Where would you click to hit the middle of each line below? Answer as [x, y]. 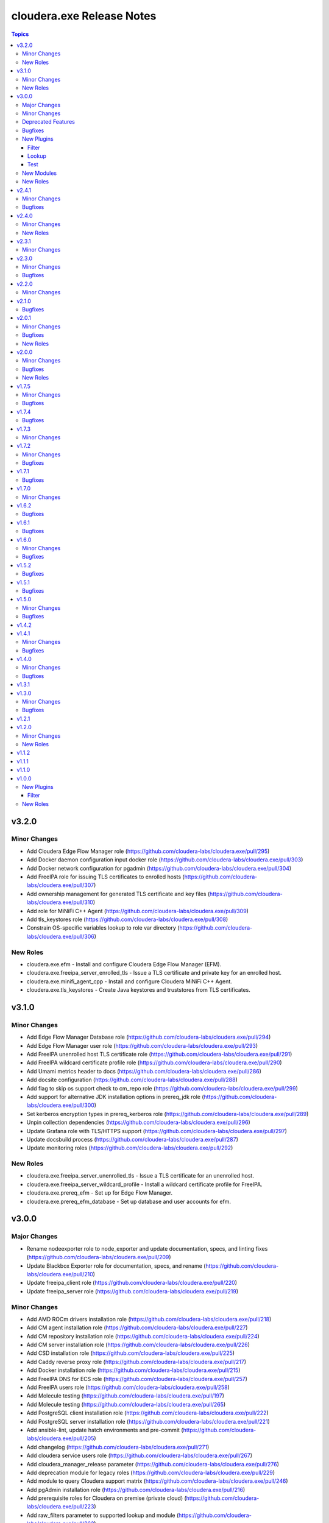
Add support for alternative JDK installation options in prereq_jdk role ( [115, 1097]
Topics [20, 34]
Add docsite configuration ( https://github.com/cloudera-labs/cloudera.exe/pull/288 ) [132, 1080]
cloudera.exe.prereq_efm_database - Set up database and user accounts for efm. [129, 1201]
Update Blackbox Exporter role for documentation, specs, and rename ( [116, 1266]
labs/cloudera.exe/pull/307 [60, 885]
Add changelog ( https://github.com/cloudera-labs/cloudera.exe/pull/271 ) [118, 1447]
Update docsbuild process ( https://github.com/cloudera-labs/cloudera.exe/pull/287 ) [133, 1139]
